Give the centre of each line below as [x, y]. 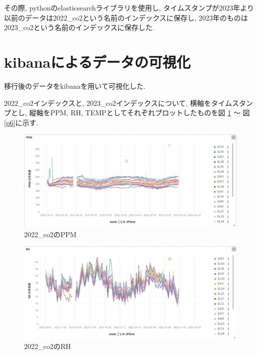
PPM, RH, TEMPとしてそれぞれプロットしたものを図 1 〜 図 [150, 113]
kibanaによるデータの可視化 [97, 61]
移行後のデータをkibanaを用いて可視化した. [75, 85]
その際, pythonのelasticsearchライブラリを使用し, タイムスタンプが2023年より [129, 8]
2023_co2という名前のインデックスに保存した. [79, 27]
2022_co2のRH [48, 346]
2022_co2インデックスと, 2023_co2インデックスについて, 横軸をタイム [118, 103]
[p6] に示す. [21, 122]
